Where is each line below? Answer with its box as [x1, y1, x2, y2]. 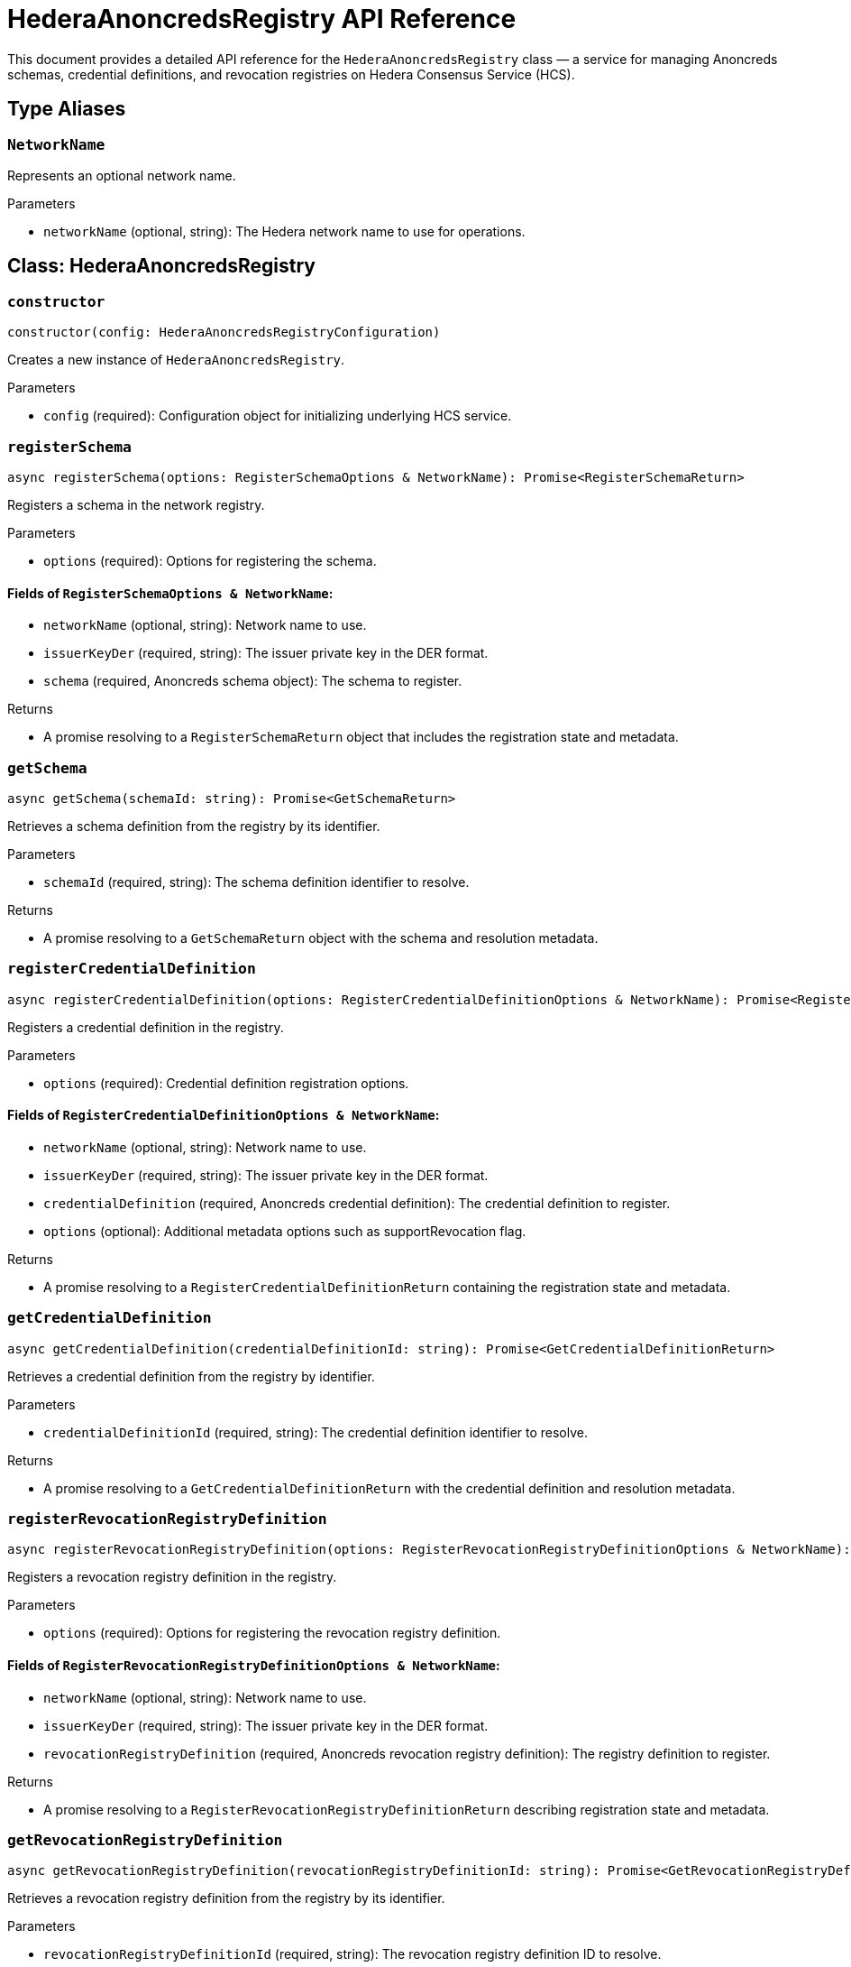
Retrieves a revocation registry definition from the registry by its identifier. [7, 1890, 445, 1907]
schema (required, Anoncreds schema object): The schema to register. [43, 673, 462, 689]
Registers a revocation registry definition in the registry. [7, 1569, 337, 1585]
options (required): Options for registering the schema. [43, 552, 377, 568]
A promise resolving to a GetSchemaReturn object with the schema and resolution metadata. [43, 929, 599, 946]
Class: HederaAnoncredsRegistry [7, 254, 316, 278]
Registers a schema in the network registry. [7, 496, 265, 513]
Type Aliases [7, 97, 126, 121]
